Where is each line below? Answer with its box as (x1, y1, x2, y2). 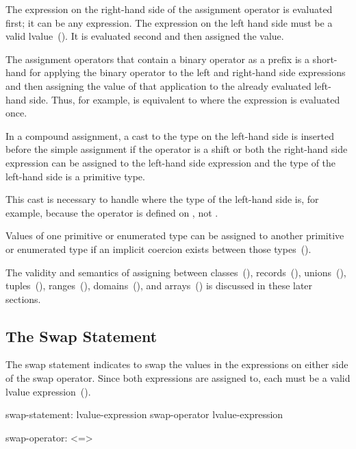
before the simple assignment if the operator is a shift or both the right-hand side (5, 142, 348, 156)
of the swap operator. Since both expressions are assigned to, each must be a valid (5, 371, 351, 385)
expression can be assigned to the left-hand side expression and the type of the (5, 155, 336, 169)
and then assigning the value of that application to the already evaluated (5, 78, 311, 93)
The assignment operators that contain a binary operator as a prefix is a (5, 51, 309, 66)
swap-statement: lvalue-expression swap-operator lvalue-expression (5, 407, 283, 422)
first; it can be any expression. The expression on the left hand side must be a (5, 15, 333, 29)
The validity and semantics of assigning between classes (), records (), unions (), (5, 265, 346, 279)
